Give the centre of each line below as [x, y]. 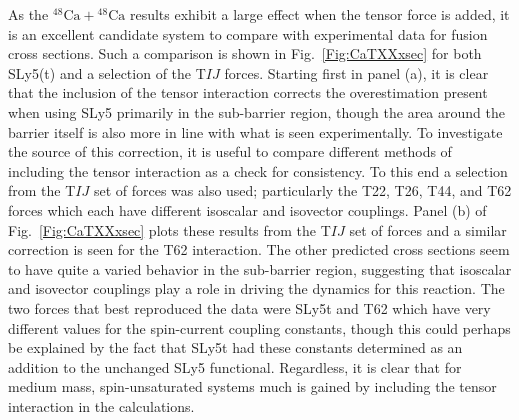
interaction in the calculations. [101, 405]
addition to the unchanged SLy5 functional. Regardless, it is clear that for [235, 366]
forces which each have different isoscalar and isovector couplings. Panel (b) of [247, 209]
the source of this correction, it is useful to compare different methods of [230, 151]
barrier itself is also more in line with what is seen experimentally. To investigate [255, 131]
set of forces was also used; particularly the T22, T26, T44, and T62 [302, 190]
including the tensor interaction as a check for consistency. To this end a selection [258, 170]
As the [28, 14]
